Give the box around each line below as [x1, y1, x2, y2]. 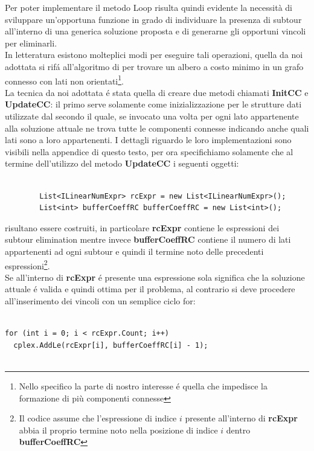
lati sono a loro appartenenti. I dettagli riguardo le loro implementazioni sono [5, 133, 292, 146]
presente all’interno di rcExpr [185, 412, 298, 424]
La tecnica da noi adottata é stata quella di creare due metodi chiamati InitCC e [5, 86, 309, 98]
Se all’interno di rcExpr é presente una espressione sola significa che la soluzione [5, 270, 305, 283]
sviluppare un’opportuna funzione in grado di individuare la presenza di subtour [5, 13, 302, 25]
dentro [226, 423, 251, 436]
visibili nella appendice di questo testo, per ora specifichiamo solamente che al [5, 145, 293, 158]
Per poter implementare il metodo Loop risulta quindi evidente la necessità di [5, 1, 292, 13]
